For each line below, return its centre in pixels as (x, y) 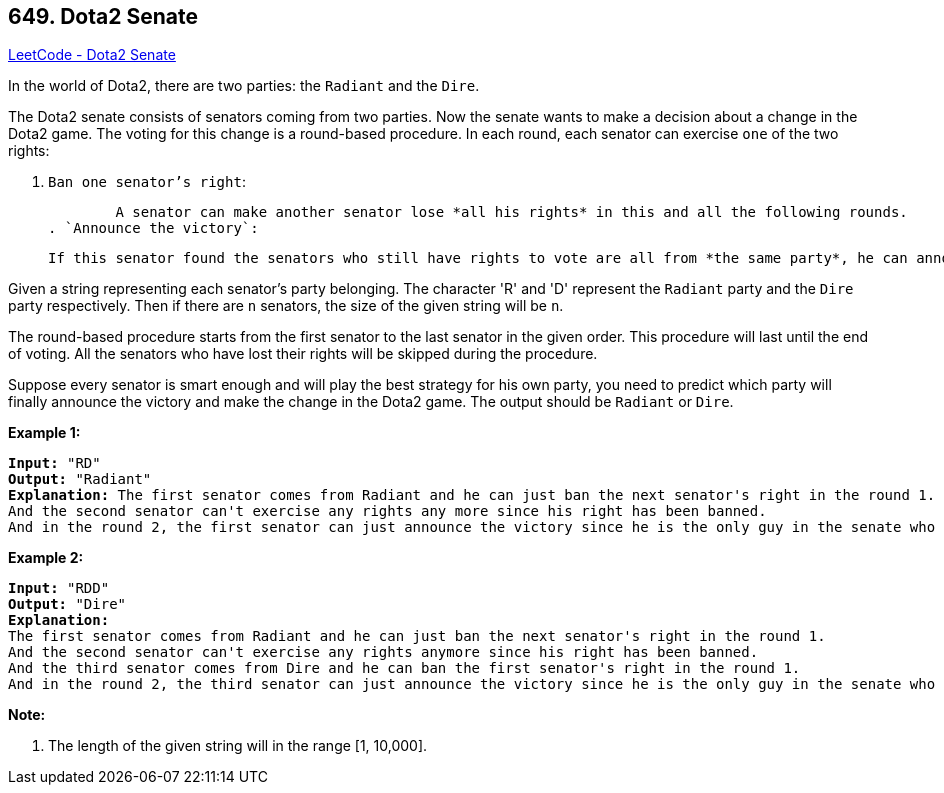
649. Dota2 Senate (103, 16)
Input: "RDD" (59, 588)
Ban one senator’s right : (147, 182)
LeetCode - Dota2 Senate (92, 55)
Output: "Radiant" (80, 479)
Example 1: (44, 433)
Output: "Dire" (67, 604)
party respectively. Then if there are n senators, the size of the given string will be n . (286, 306)
